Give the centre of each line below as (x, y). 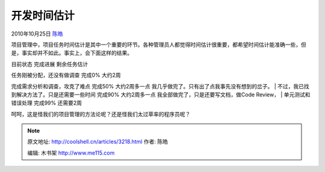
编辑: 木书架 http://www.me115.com (71, 153)
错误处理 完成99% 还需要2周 (47, 103)
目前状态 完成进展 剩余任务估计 (50, 64)
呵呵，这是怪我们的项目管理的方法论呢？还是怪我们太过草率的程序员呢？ (101, 114)
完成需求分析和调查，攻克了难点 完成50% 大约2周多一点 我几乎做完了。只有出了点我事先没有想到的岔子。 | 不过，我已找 (160, 86)
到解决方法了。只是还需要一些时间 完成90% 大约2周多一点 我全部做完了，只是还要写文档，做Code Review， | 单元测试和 (161, 94)
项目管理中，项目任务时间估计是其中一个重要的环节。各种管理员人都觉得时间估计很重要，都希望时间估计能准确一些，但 (159, 45)
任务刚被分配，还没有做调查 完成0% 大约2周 (66, 75)
